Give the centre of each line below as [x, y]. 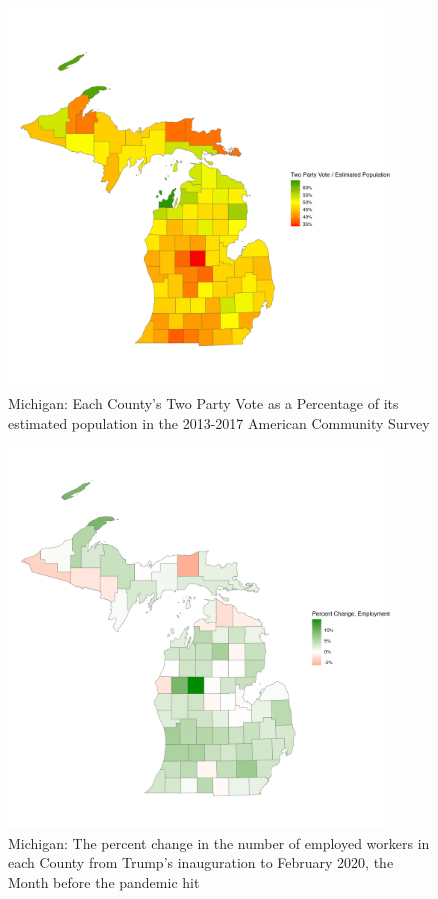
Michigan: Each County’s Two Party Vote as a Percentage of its [203, 403]
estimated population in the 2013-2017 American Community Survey [219, 422]
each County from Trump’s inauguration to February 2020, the [201, 862]
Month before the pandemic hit [104, 881]
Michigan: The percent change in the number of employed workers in [219, 842]
